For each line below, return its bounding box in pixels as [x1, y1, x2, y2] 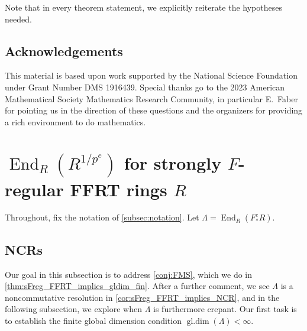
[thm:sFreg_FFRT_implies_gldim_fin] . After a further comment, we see [5, 280, 270, 292]
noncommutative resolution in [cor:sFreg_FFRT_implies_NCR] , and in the [5, 291, 280, 303]
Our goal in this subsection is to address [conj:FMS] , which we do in [5, 268, 253, 280]
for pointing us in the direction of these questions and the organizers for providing [5, 104, 303, 116]
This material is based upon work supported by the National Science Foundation [5, 69, 298, 82]
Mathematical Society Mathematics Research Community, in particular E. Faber [5, 92, 298, 105]
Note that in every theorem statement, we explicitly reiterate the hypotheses [5, 1, 282, 13]
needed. [5, 12, 32, 25]
